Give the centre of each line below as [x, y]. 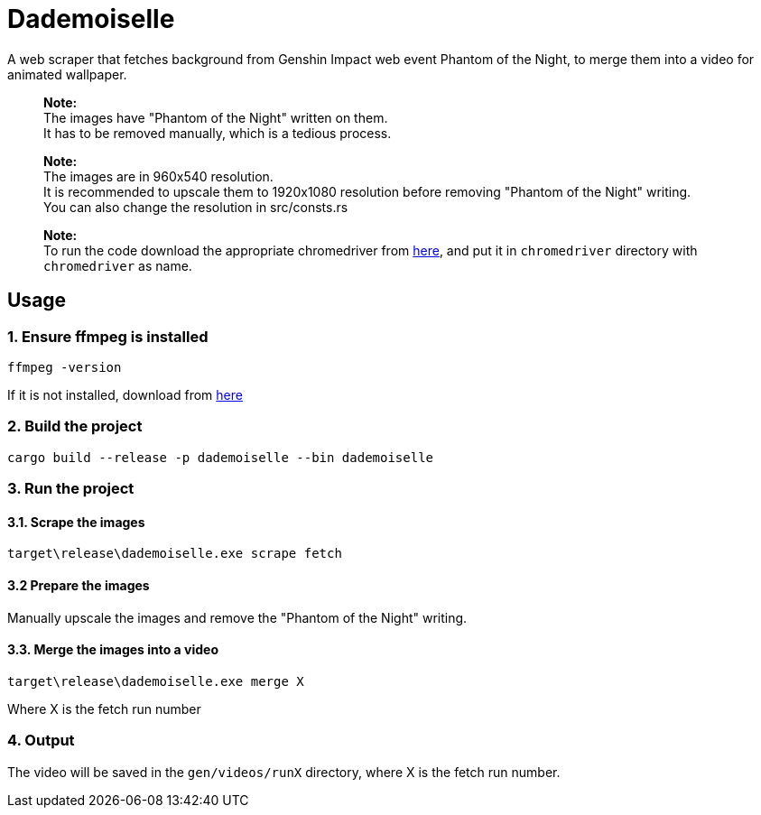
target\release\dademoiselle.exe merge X [156, 681]
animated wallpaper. [67, 74]
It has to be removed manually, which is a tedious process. [218, 133]
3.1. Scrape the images [76, 522]
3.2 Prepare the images [79, 585]
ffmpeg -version [65, 367]
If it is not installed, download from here [125, 394]
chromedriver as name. [118, 265]
